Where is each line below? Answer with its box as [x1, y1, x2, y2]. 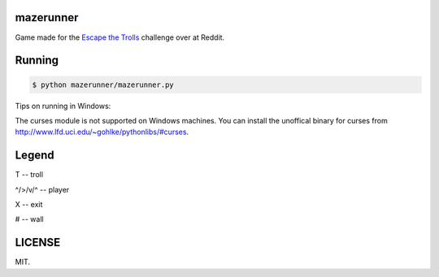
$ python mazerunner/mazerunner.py [32, 80, 174, 89]
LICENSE [15, 236, 61, 249]
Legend [15, 149, 54, 162]
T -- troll [15, 170, 44, 180]
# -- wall [15, 214, 44, 224]
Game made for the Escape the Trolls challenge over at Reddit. [15, 32, 225, 42]
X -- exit [15, 199, 43, 209]
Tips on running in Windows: [15, 101, 111, 110]
